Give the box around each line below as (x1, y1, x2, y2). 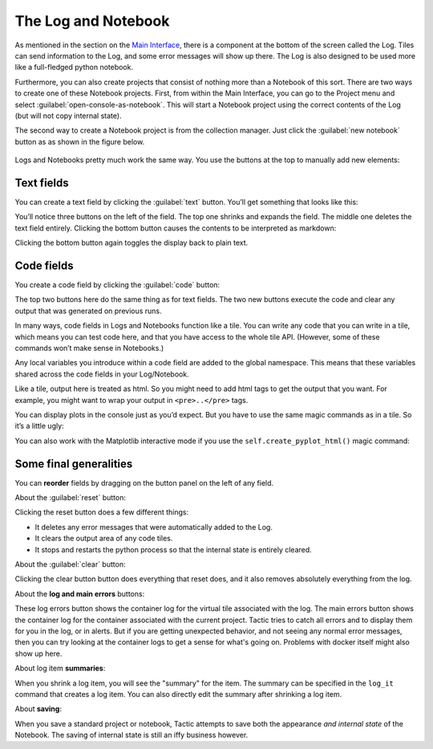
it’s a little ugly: (14, 421, 64, 431)
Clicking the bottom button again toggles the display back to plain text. (14, 238, 249, 248)
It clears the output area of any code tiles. (34, 534, 173, 543)
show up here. (14, 649, 63, 658)
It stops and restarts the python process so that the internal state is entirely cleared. (34, 544, 312, 554)
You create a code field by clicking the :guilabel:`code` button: (14, 280, 221, 290)
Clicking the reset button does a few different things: (14, 507, 188, 517)
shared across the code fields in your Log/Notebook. (14, 369, 189, 379)
